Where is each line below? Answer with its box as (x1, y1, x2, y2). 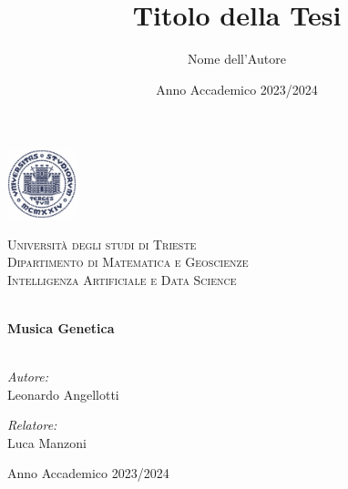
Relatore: (7, 415, 57, 434)
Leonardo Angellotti (7, 384, 119, 403)
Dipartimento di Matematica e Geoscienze (7, 252, 249, 271)
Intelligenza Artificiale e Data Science (7, 270, 237, 289)
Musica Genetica (7, 318, 115, 337)
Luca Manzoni (7, 433, 87, 452)
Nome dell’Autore (188, 49, 286, 68)
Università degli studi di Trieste (7, 234, 197, 253)
